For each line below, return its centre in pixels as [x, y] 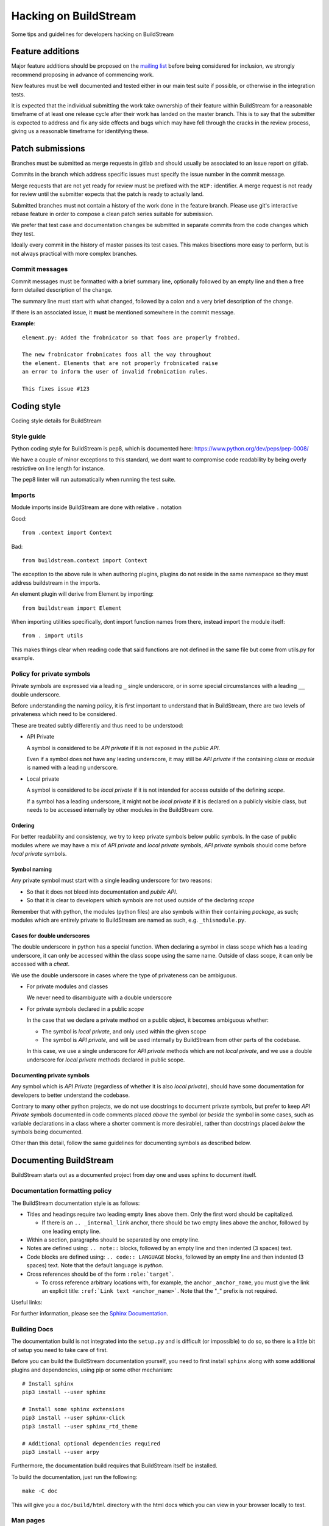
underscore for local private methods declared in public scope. [106, 1060]
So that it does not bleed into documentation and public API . [102, 892]
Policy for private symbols [51, 673]
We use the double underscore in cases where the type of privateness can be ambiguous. [124, 975]
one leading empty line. [71, 1231]
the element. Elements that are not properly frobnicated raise [120, 363]
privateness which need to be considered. [64, 714]
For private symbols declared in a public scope [85, 1009]
